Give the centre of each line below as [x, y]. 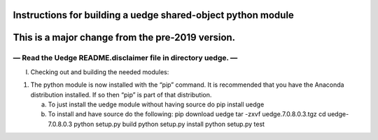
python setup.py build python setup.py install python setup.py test [169, 124]
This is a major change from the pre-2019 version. [124, 37]
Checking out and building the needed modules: [100, 72]
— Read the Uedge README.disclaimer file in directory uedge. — [125, 58]
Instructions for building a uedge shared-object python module [153, 15]
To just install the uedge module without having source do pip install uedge [156, 104]
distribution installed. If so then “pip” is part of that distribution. [121, 94]
